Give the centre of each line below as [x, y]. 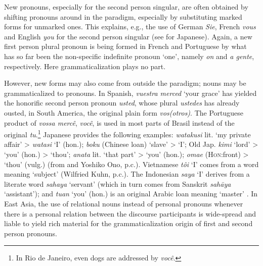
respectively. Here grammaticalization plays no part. [85, 66]
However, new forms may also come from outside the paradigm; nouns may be [125, 83]
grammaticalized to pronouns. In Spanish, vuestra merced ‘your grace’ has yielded [130, 93]
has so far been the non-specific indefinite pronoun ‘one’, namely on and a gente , [129, 56]
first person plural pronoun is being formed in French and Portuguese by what [125, 46]
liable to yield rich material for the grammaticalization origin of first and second [128, 223]
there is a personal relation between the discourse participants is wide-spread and [130, 213]
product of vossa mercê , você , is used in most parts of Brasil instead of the [119, 122]
